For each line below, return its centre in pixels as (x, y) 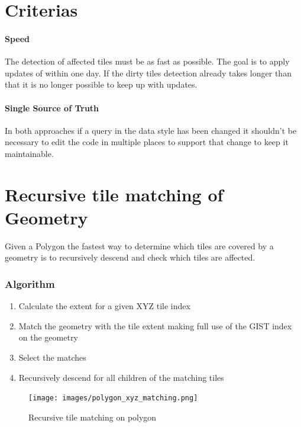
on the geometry (48, 337)
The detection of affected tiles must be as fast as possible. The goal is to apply (147, 61)
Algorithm (30, 283)
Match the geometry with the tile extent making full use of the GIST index (155, 325)
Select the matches (52, 357)
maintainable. (29, 153)
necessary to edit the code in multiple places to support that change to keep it (147, 142)
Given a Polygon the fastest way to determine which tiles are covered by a (139, 245)
